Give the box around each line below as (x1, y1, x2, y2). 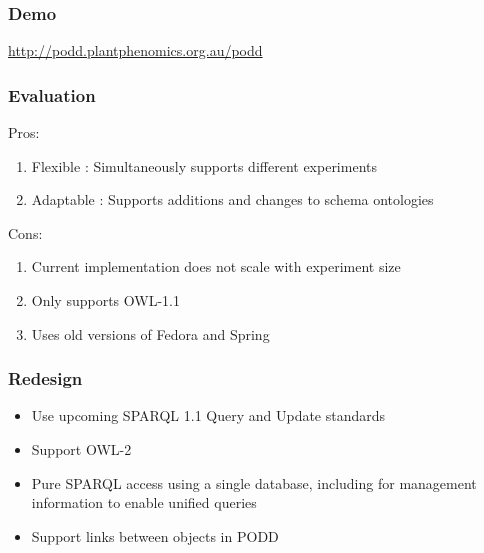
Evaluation (8, 82, 96, 107)
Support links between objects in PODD (31, 525, 279, 546)
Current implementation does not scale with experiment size (31, 256, 401, 277)
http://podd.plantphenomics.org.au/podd (8, 40, 263, 61)
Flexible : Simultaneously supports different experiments (31, 155, 377, 176)
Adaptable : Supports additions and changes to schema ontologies (31, 189, 434, 210)
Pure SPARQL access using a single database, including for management (31, 472, 477, 493)
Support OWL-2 (31, 439, 132, 459)
